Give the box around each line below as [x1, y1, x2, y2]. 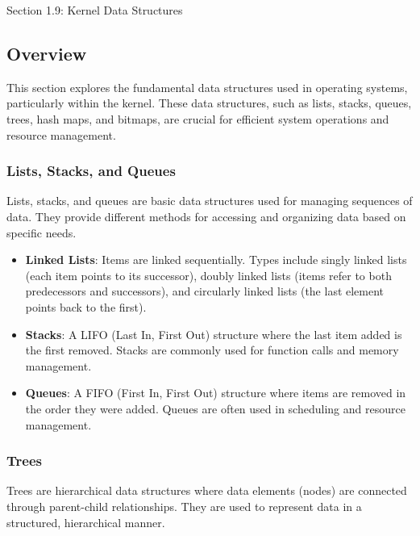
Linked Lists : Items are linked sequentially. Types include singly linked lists [25, 251, 407, 268]
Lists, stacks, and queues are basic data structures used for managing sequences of [6, 192, 413, 209]
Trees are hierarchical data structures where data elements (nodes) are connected [6, 482, 407, 499]
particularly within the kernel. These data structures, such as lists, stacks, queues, [6, 94, 412, 111]
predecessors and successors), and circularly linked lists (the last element [25, 283, 385, 299]
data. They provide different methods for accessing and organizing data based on [6, 207, 406, 224]
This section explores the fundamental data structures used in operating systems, [6, 78, 408, 95]
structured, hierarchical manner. [6, 513, 165, 530]
